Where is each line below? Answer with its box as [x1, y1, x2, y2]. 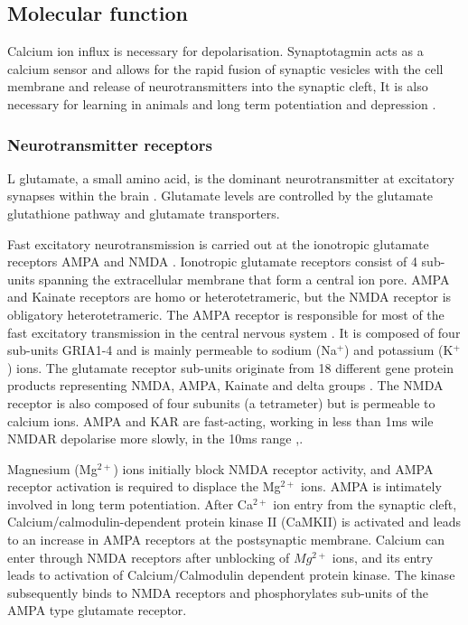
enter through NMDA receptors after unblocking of [7, 547, 290, 566]
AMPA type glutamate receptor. [7, 601, 187, 620]
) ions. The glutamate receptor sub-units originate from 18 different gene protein [7, 358, 454, 377]
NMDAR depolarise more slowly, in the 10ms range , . [7, 429, 304, 448]
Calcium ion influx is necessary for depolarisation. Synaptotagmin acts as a [7, 42, 424, 61]
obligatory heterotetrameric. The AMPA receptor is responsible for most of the [7, 304, 445, 323]
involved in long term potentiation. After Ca [7, 494, 253, 513]
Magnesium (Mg [7, 459, 98, 478]
